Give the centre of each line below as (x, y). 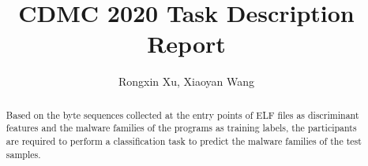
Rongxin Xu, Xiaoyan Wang (186, 81)
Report (186, 44)
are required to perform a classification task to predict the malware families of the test (184, 141)
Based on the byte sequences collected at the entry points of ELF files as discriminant (182, 114)
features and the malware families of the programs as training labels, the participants (181, 128)
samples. (23, 154)
